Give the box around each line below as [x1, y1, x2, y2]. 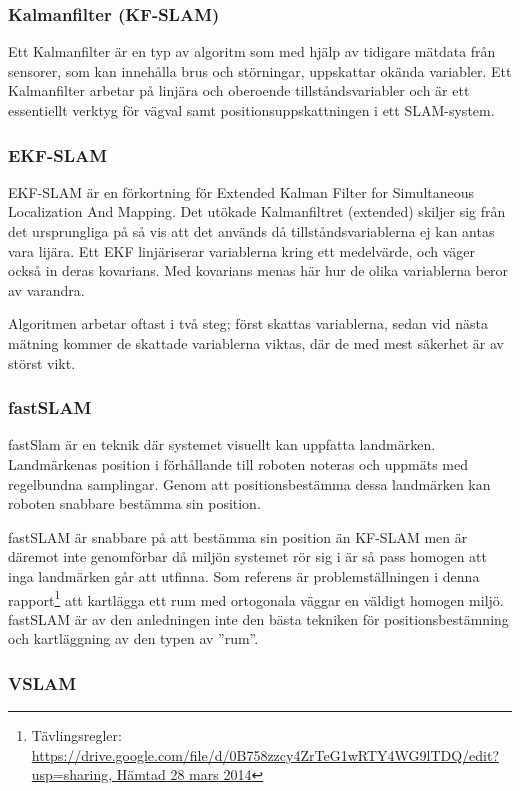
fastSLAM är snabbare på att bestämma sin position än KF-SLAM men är [8, 526, 468, 547]
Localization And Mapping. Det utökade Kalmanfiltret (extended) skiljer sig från [8, 201, 506, 222]
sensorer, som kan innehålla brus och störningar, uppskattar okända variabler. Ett [8, 60, 512, 81]
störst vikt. [8, 352, 76, 373]
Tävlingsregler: [31, 725, 122, 746]
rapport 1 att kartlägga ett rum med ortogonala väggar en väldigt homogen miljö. [8, 586, 504, 610]
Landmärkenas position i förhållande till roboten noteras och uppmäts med [8, 453, 468, 474]
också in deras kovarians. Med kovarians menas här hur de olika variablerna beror [8, 260, 509, 281]
